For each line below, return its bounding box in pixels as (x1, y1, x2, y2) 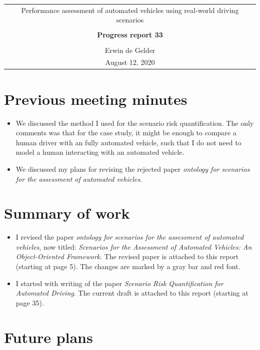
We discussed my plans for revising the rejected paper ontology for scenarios (15, 163, 250, 174)
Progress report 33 (97, 29, 163, 40)
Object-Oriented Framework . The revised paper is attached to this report (15, 251, 239, 262)
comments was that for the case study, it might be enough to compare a (15, 127, 236, 138)
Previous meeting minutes (4, 88, 187, 109)
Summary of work (4, 203, 130, 223)
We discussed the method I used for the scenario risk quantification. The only (15, 117, 254, 128)
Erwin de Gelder (104, 44, 155, 55)
